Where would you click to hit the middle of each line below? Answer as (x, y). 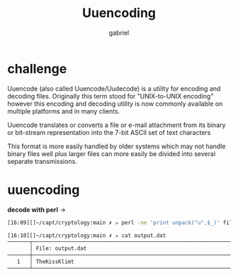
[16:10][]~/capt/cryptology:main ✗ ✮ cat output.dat (87, 236)
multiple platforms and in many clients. (64, 111)
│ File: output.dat (58, 249)
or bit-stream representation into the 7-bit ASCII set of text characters (109, 132)
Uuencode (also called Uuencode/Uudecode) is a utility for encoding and (114, 88)
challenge (37, 68)
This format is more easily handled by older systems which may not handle (117, 146)
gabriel (119, 33)
